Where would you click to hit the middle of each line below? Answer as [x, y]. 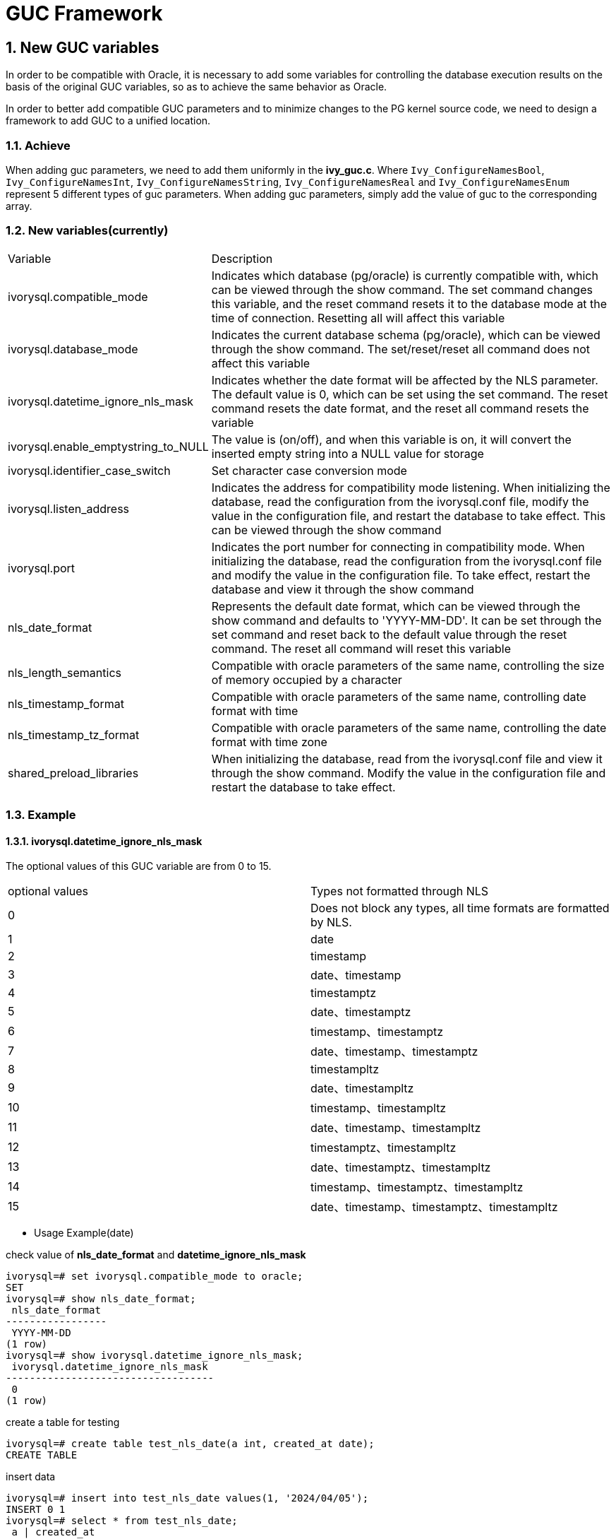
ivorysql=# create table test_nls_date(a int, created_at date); [190, 1444]
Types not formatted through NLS [400, 891]
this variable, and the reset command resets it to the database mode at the [409, 303]
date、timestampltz [362, 1089]
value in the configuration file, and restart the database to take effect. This [409, 515]
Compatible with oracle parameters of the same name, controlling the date [409, 727]
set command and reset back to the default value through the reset [389, 634]
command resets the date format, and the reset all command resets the [400, 408]
